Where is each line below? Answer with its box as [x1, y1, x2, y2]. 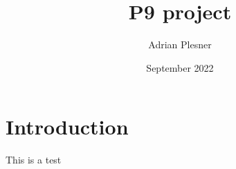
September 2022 [146, 60, 214, 74]
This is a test [6, 152, 62, 167]
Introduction [6, 112, 129, 141]
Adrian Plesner [148, 37, 212, 52]
